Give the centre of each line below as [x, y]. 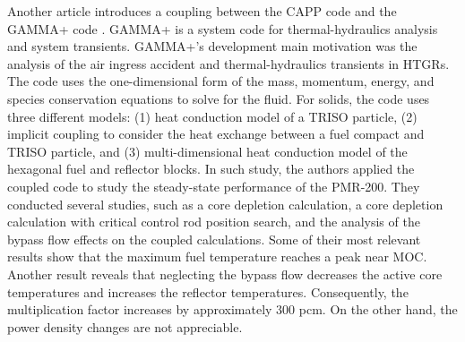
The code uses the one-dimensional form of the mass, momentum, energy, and [221, 81]
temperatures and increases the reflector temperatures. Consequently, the [208, 291]
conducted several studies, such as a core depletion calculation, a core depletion [225, 204]
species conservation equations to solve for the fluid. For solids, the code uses [219, 98]
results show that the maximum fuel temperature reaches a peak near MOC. [217, 256]
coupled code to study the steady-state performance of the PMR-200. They [214, 186]
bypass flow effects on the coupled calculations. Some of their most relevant [214, 239]
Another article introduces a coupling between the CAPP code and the [202, 11]
